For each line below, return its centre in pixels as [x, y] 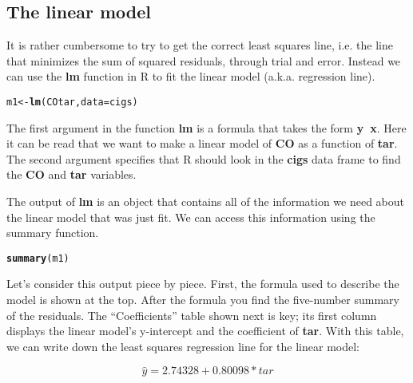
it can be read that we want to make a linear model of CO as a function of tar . [202, 143]
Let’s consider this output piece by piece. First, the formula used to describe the [203, 284]
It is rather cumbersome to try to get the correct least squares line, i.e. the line [200, 45]
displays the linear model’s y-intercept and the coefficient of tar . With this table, [205, 331]
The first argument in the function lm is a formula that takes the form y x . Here [206, 127]
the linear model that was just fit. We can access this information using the [191, 217]
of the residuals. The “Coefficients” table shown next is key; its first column [192, 315]
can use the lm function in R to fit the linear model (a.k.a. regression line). [191, 76]
